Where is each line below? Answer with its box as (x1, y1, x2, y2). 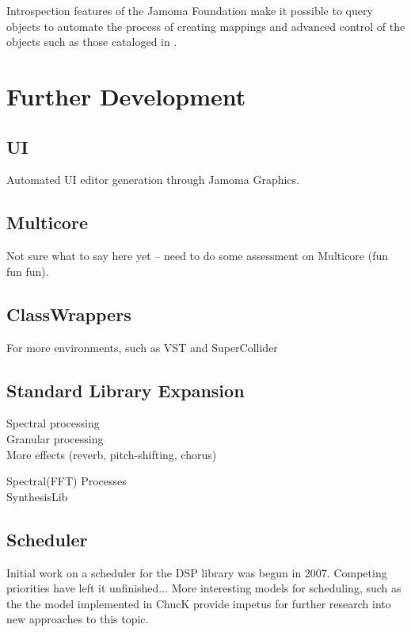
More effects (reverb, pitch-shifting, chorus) (6, 446, 217, 462)
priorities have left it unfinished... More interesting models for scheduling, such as (6, 580, 401, 596)
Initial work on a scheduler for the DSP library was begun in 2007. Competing (6, 564, 387, 580)
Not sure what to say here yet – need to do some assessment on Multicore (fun (6, 247, 389, 264)
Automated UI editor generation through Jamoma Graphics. (6, 171, 299, 188)
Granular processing (6, 430, 104, 446)
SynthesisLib (6, 488, 68, 504)
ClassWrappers (6, 301, 131, 326)
